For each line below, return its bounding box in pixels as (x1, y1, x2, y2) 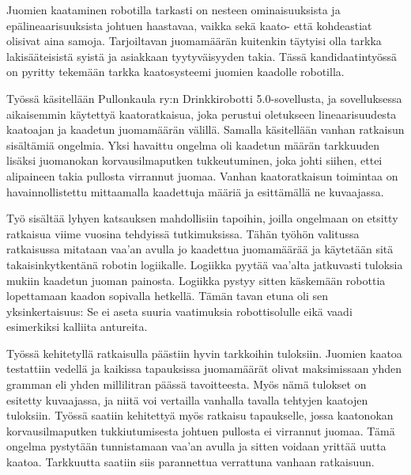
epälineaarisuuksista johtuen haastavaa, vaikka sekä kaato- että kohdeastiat (6, 17, 372, 33)
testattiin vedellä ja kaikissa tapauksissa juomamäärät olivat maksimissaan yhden (6, 360, 402, 377)
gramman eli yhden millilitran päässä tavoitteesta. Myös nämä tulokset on (6, 376, 367, 393)
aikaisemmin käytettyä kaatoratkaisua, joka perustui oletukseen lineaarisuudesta (6, 105, 397, 122)
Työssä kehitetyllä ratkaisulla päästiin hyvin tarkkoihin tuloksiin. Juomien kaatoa (6, 344, 402, 361)
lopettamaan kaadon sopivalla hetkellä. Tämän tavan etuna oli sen (6, 287, 329, 304)
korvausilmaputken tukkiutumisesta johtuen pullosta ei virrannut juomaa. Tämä (6, 422, 395, 439)
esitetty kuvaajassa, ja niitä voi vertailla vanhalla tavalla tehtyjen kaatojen (6, 391, 368, 408)
